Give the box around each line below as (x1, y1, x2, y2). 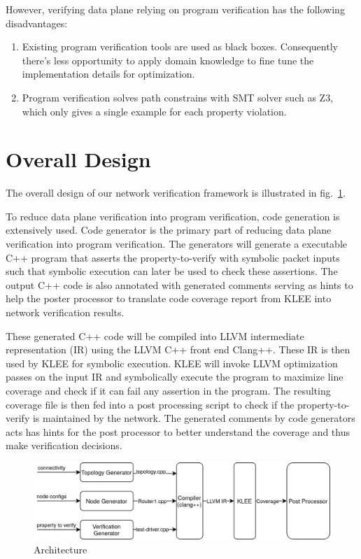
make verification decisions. (6, 438, 122, 453)
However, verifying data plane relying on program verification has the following (6, 2, 345, 16)
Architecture (34, 542, 87, 556)
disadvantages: (6, 15, 68, 30)
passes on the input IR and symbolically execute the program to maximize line (6, 369, 344, 384)
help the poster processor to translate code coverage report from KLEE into (6, 291, 332, 306)
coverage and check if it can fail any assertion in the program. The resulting (6, 383, 331, 397)
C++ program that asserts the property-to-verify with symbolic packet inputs (6, 250, 340, 264)
